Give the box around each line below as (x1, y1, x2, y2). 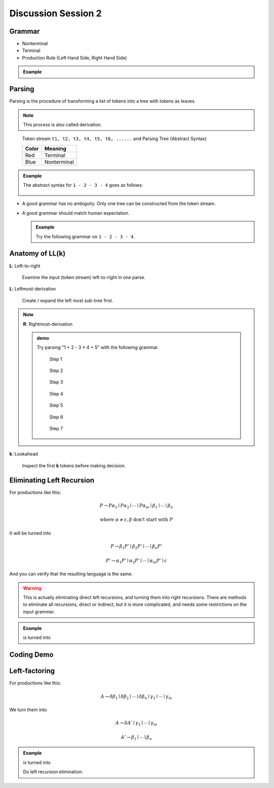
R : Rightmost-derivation (23, 321, 73, 327)
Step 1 (49, 356, 62, 362)
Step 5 (49, 402, 63, 408)
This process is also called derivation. (23, 121, 102, 127)
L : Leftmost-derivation (9, 286, 56, 292)
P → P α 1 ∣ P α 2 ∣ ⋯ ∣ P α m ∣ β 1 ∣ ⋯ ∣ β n (99, 502, 174, 510)
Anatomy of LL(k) (9, 249, 66, 258)
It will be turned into (9, 530, 51, 536)
